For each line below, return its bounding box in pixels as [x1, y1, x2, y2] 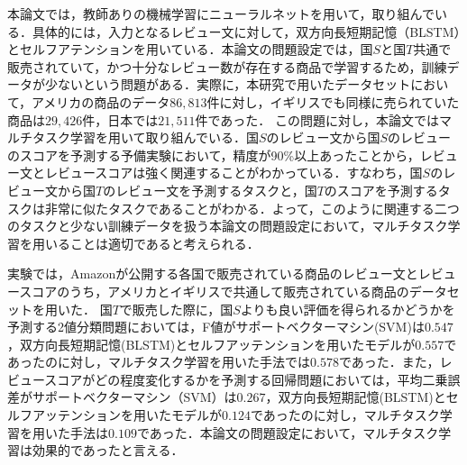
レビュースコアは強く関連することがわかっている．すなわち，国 [44, 163, 423, 182]
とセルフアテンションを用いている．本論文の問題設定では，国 [7, 40, 373, 59]
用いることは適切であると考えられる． [32, 233, 260, 252]
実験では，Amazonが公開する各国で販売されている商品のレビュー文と [7, 264, 418, 283]
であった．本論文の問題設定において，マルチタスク [136, 423, 439, 442]
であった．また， [338, 352, 440, 371]
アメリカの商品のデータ [32, 92, 170, 111]
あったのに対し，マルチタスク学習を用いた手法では [7, 352, 310, 371]
